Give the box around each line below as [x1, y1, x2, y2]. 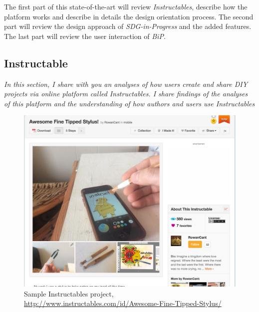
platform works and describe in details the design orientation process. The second [4, 11, 254, 21]
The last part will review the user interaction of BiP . [4, 30, 166, 41]
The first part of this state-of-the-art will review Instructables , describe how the [4, 1, 248, 11]
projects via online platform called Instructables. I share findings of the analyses [4, 88, 248, 99]
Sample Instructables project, [24, 288, 114, 299]
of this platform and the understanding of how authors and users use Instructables [4, 98, 255, 108]
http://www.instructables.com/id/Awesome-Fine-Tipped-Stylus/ [24, 298, 222, 309]
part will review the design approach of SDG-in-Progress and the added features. [4, 21, 252, 31]
